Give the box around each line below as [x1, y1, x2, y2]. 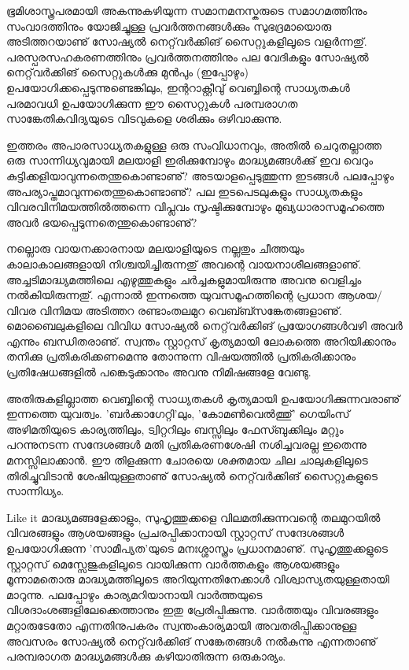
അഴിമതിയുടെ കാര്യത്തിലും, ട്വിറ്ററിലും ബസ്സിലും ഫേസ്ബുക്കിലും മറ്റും [6, 420, 344, 437]
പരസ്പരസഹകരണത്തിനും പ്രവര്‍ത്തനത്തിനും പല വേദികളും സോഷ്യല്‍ [6, 48, 369, 65]
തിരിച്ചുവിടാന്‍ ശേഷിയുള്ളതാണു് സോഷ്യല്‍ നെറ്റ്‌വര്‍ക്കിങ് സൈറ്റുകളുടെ [6, 467, 378, 483]
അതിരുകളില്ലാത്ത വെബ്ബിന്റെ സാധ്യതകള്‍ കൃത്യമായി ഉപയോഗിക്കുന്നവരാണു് [6, 390, 400, 406]
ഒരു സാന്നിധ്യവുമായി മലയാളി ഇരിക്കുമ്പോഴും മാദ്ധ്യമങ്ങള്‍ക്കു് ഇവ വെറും [6, 152, 374, 168]
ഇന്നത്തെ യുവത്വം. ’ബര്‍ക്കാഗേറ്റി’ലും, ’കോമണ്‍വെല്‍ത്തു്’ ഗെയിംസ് [6, 405, 350, 422]
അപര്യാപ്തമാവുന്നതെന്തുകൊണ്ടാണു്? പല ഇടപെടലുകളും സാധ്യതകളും [6, 183, 363, 199]
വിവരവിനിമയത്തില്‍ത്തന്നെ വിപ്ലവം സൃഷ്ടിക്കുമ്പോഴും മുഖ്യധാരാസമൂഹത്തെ [6, 198, 385, 215]
